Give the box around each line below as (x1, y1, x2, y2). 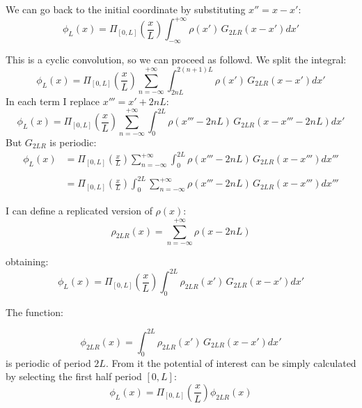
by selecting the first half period (6, 369, 142, 384)
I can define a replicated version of (6, 203, 152, 218)
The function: (6, 304, 63, 319)
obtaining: (6, 253, 49, 268)
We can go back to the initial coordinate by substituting (6, 2, 246, 16)
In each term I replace (6, 93, 100, 108)
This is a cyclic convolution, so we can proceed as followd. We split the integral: (6, 52, 347, 66)
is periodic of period (6, 355, 91, 370)
